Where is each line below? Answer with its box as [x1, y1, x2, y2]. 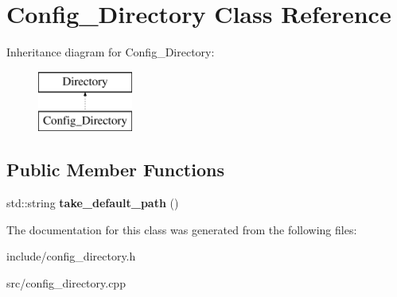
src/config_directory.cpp [6, 274, 126, 291]
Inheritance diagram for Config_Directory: [6, 44, 215, 60]
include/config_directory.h [6, 248, 136, 264]
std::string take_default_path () [6, 195, 179, 211]
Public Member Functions [6, 157, 224, 182]
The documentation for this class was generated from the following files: [6, 221, 357, 237]
